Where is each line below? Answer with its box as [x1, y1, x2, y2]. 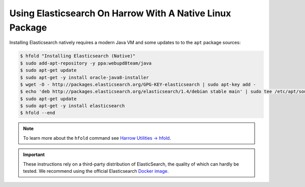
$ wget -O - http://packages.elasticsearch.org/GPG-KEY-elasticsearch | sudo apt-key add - [20, 81, 256, 87]
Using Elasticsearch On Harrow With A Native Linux [9, 8, 231, 19]
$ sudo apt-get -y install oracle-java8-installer [20, 74, 149, 80]
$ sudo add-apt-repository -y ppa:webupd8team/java [20, 60, 152, 66]
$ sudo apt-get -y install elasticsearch [20, 103, 125, 109]
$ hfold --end [20, 110, 55, 116]
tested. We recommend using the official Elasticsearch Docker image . [23, 168, 169, 174]
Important [23, 151, 45, 158]
